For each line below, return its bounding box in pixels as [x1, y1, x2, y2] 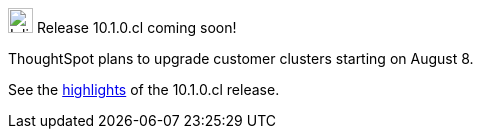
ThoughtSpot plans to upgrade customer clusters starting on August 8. [8, 50, 474, 67]
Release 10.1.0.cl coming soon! [36, 19, 237, 36]
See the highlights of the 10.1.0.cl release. [8, 81, 280, 98]
